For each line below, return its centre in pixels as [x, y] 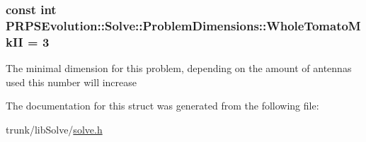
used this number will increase [72, 82]
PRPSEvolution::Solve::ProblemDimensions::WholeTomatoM [183, 25]
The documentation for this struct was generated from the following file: [162, 106]
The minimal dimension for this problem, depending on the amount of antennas [179, 68]
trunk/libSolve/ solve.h [54, 129]
